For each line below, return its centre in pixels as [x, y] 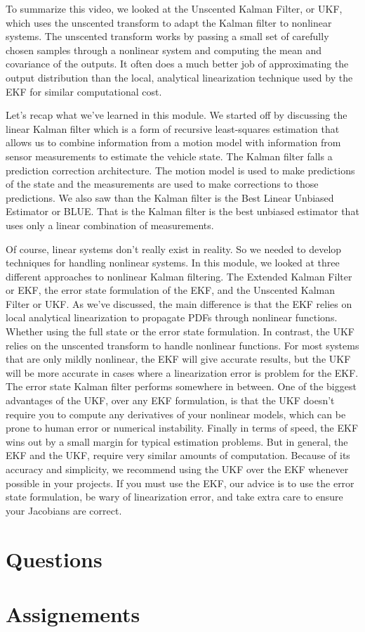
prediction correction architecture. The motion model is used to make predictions [180, 170]
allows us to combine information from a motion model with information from [173, 142]
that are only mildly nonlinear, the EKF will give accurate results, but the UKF [178, 359]
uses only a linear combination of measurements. [110, 225]
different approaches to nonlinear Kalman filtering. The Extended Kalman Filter [179, 276]
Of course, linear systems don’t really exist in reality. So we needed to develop [174, 249]
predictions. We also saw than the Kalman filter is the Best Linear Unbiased [170, 197]
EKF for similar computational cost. [84, 91]
